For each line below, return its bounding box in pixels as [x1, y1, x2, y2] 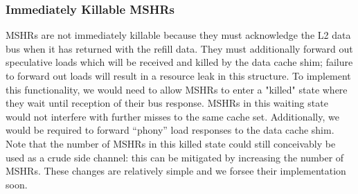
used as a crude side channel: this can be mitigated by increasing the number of [6, 150, 344, 164]
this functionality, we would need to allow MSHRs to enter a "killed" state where [6, 82, 348, 96]
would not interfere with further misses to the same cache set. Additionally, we [6, 109, 339, 123]
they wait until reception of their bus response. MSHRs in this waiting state [6, 96, 328, 110]
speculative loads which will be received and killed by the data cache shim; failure [6, 55, 353, 69]
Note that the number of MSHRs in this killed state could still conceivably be [6, 136, 336, 150]
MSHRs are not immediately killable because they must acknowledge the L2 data [6, 28, 351, 42]
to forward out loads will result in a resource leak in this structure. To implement [6, 69, 351, 82]
